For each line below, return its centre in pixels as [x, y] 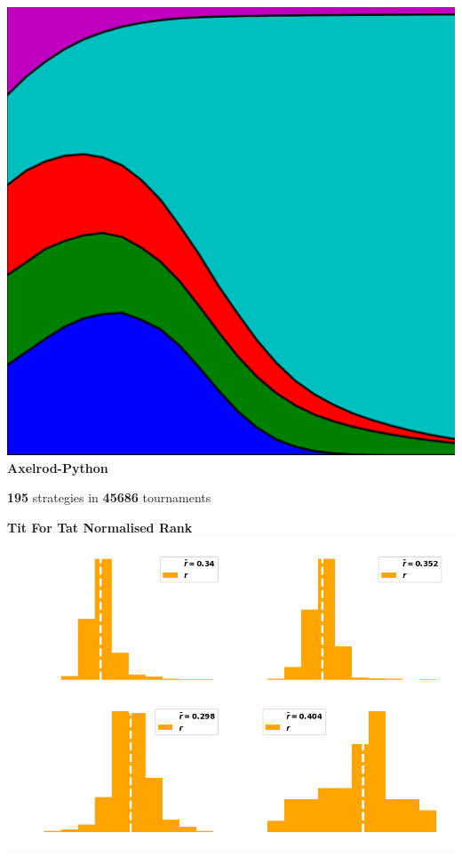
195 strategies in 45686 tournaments [109, 497]
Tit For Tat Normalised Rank [100, 527]
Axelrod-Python [58, 467]
